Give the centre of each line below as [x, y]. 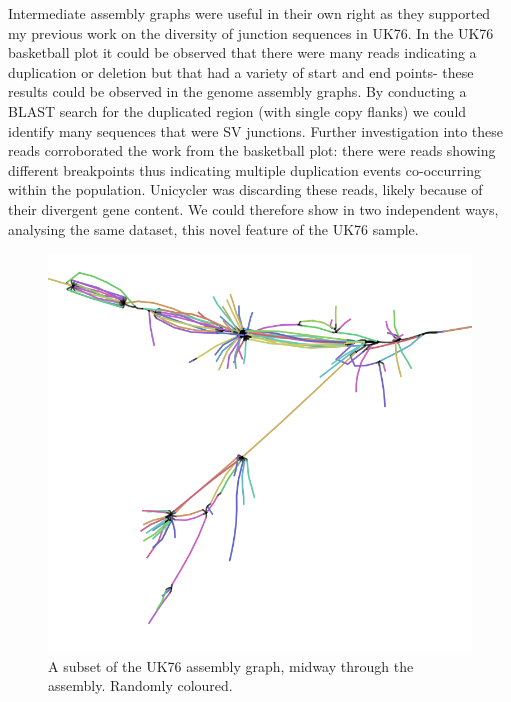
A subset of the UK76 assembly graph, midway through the [231, 665]
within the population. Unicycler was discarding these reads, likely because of [245, 189]
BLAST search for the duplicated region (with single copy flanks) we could [237, 110]
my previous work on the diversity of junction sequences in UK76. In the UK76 [251, 32]
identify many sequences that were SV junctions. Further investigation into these [255, 130]
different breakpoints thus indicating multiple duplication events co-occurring [244, 169]
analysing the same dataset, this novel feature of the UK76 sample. [213, 228]
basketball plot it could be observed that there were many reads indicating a [242, 52]
